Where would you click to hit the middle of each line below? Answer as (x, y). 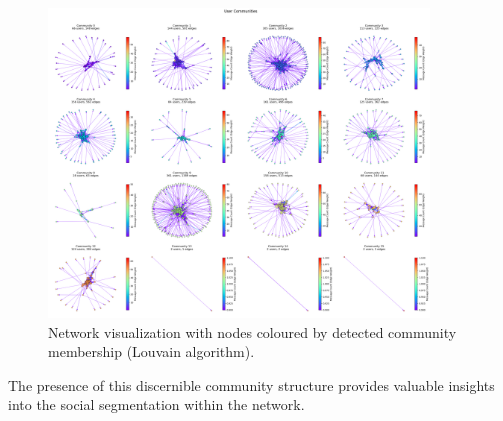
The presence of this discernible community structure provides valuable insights (251, 384)
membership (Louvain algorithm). (151, 351)
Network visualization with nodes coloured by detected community (252, 331)
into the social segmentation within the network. (156, 404)
